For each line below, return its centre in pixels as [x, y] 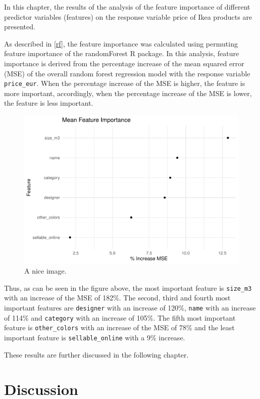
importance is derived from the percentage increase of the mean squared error [124, 63]
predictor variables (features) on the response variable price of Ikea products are [128, 16]
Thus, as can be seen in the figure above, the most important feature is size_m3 [128, 287]
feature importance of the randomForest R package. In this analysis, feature [122, 53]
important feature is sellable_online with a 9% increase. [95, 337]
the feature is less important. [49, 103]
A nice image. [45, 271]
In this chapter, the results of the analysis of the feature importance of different [127, 7]
